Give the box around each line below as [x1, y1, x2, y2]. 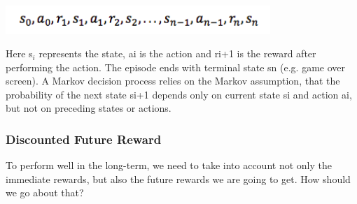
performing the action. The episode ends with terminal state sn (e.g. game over [6, 59, 345, 74]
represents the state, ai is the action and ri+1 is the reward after [38, 46, 316, 61]
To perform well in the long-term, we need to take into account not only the [6, 158, 332, 173]
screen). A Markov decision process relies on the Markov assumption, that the [6, 73, 340, 88]
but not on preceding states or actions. [6, 101, 171, 115]
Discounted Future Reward [6, 131, 162, 147]
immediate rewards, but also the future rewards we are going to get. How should [6, 171, 351, 186]
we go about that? [6, 185, 84, 200]
